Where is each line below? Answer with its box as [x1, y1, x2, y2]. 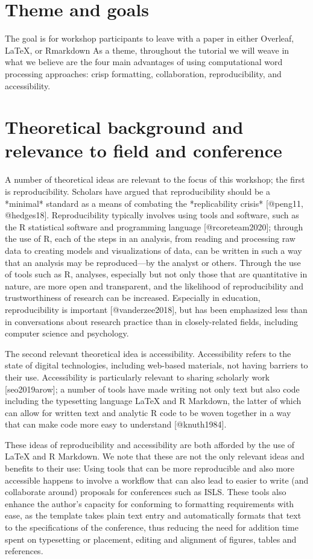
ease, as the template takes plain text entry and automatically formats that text [5, 509, 302, 522]
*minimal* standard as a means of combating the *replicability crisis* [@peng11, [5, 197, 303, 209]
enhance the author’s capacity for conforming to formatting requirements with [5, 497, 294, 510]
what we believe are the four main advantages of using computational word [5, 55, 283, 68]
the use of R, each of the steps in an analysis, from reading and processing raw [5, 232, 296, 245]
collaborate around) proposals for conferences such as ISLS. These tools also [5, 485, 286, 498]
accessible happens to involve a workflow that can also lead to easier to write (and [5, 473, 309, 486]
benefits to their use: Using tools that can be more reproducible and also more [5, 462, 295, 475]
